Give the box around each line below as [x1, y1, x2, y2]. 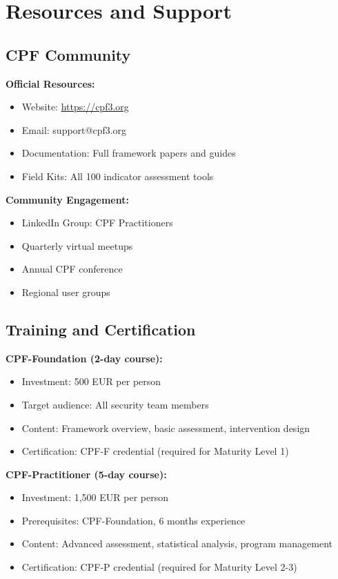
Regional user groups [21, 284, 110, 299]
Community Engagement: [6, 192, 129, 206]
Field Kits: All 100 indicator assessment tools [21, 168, 214, 183]
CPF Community [6, 43, 131, 65]
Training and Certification [6, 318, 196, 340]
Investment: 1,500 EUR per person [21, 490, 168, 504]
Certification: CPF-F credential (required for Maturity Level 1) [21, 444, 289, 458]
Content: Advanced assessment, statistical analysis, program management [21, 536, 332, 551]
